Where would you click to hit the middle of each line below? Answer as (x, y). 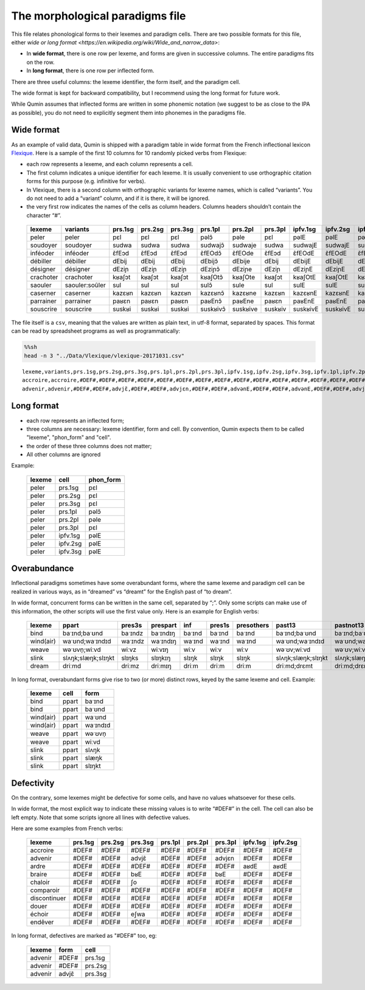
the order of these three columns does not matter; (89, 446)
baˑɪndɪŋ (163, 633)
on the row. (40, 62)
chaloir (40, 882)
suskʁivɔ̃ (213, 309)
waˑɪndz (133, 641)
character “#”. (44, 215)
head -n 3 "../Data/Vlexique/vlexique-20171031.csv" (104, 355)
